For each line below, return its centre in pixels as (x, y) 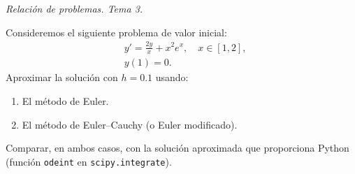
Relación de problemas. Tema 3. (74, 8)
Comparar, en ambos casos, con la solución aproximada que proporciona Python (177, 148)
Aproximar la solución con (62, 77)
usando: (172, 77)
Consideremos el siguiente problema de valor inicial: (116, 32)
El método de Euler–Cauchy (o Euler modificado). (130, 124)
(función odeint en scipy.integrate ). (89, 161)
